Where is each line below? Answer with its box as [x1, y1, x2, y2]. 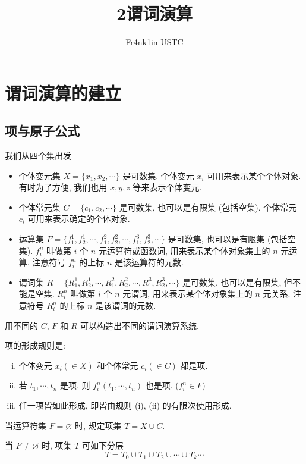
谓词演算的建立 [5, 80, 122, 105]
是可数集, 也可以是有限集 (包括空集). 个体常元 [119, 200, 297, 213]
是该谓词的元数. [95, 299, 156, 312]
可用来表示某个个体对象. [207, 169, 301, 181]
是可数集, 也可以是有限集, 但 [182, 275, 293, 288]
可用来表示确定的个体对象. [27, 212, 130, 225]
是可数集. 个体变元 [122, 169, 194, 181]
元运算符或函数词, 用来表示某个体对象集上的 [98, 244, 270, 256]
